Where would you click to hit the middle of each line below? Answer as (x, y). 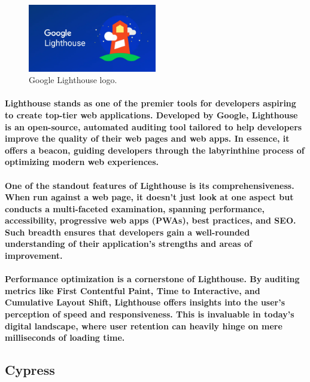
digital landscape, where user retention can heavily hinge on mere (144, 326)
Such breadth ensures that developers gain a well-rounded (127, 232)
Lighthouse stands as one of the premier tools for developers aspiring (151, 103)
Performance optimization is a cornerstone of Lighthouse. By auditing (152, 279)
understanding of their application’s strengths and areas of (128, 244)
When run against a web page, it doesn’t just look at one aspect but (149, 197)
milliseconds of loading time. (65, 337)
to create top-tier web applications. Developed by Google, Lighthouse (151, 114)
